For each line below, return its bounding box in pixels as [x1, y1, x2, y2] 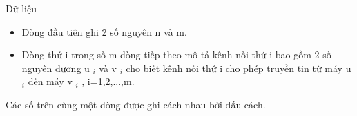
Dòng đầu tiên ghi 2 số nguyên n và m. [21, 24, 187, 38]
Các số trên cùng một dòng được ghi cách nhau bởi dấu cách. [6, 97, 266, 111]
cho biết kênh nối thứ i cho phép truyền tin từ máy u [126, 60, 351, 75]
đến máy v [28, 74, 73, 89]
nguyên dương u [21, 60, 90, 75]
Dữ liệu [6, 1, 37, 15]
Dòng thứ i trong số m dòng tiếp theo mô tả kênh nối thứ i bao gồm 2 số [21, 47, 331, 62]
